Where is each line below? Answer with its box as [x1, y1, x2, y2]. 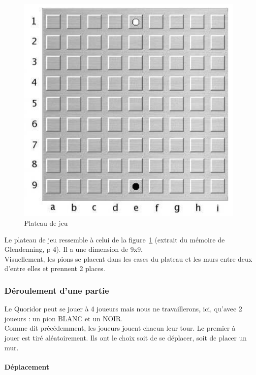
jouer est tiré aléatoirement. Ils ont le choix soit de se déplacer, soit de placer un [4, 332, 247, 342]
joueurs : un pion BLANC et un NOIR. [4, 313, 123, 323]
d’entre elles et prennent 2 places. [4, 263, 105, 273]
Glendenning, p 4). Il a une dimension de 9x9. [4, 244, 143, 254]
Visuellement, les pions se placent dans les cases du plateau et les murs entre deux [4, 253, 253, 264]
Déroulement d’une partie [4, 284, 109, 296]
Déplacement [4, 361, 50, 372]
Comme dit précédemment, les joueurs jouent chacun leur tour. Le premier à [4, 323, 236, 333]
